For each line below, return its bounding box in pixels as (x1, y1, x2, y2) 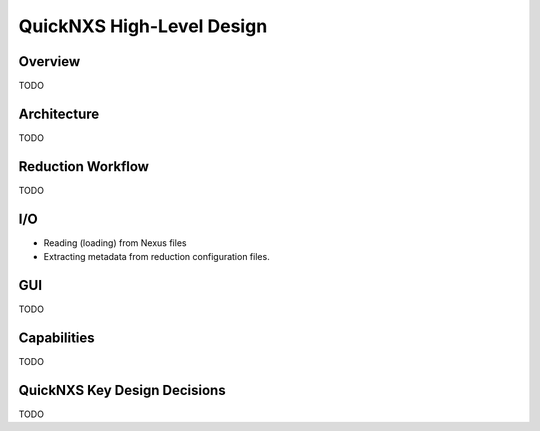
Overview (18, 53, 81, 70)
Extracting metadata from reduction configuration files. (43, 251, 270, 263)
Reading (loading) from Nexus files (43, 236, 187, 249)
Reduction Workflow (18, 158, 150, 175)
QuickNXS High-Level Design (18, 15, 268, 37)
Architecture (18, 105, 100, 122)
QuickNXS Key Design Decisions (18, 381, 226, 399)
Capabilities (18, 329, 95, 346)
